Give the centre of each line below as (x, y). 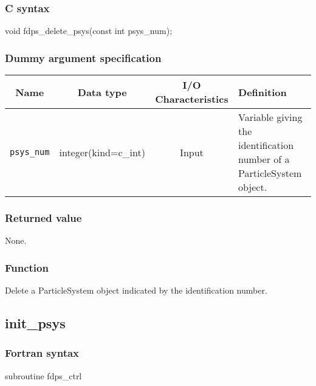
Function (27, 267)
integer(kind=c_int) (102, 152)
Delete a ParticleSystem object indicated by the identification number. (136, 290)
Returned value (43, 217)
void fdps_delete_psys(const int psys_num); (89, 31)
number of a (264, 159)
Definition (263, 92)
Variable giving (270, 117)
